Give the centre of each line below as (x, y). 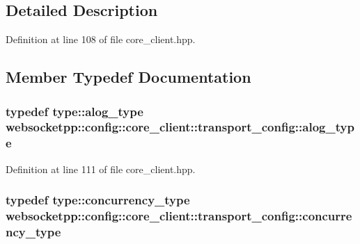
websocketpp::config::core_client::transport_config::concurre (179, 216)
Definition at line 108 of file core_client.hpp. (101, 39)
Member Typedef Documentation (128, 77)
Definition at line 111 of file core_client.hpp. (101, 169)
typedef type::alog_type (75, 111)
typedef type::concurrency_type (98, 200)
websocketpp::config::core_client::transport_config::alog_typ (180, 127)
